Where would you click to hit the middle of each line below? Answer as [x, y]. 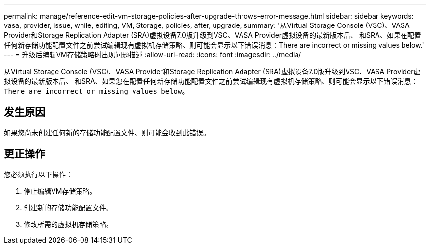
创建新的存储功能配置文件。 [68, 207]
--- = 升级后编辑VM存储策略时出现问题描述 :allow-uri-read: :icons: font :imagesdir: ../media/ [153, 55]
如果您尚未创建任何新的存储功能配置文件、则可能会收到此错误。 [107, 132]
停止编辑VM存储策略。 [60, 191]
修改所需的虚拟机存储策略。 [68, 224]
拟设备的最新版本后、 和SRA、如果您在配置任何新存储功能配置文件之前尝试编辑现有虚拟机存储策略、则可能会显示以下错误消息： [211, 81]
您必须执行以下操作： [38, 174]
